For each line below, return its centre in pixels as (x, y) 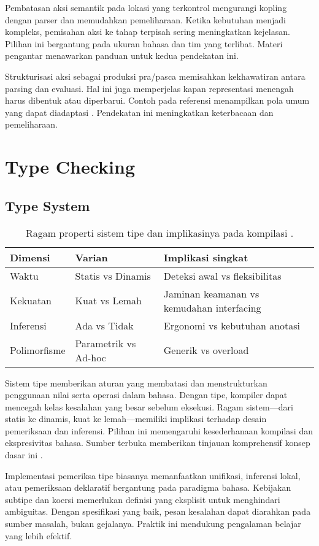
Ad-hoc (90, 357)
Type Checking (70, 167)
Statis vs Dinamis (113, 275)
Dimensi (30, 257)
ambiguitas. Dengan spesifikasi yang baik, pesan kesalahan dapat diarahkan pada (158, 511)
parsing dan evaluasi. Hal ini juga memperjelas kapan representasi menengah (149, 88)
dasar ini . (24, 455)
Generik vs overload (206, 350)
